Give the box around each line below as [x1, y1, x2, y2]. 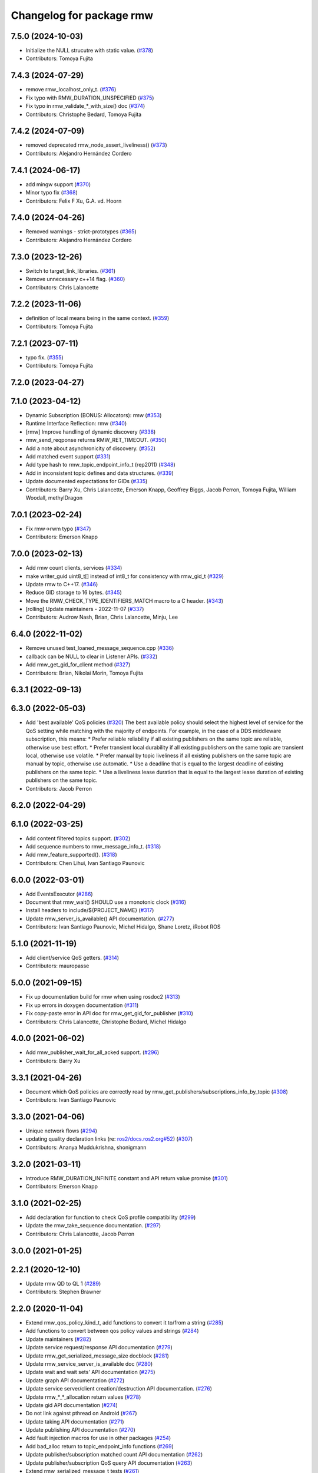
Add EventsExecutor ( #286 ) [25, 890, 94, 897]
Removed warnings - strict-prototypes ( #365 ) [25, 228, 137, 235]
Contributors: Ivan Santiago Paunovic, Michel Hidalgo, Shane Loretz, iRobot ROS [25, 923, 221, 930]
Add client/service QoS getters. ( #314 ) [25, 955, 120, 962]
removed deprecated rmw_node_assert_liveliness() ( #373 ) [25, 141, 167, 148]
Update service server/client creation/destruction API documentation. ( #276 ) [25, 1385, 212, 1392]
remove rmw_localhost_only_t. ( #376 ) [25, 86, 117, 93]
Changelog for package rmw [11, 9, 154, 22]
